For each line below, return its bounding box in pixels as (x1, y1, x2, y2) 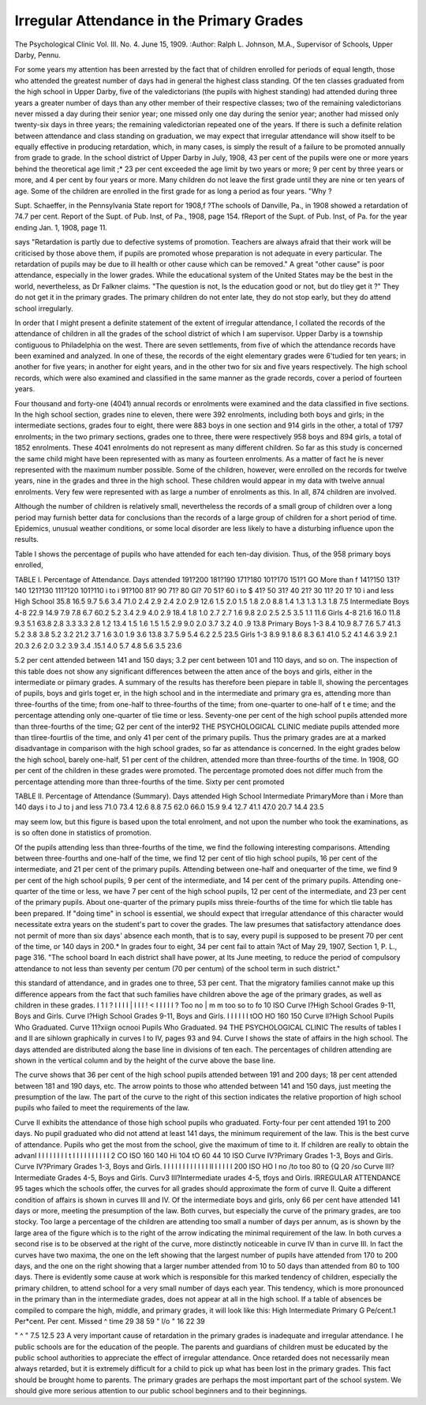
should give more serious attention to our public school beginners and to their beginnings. (14, 1386, 308, 1396)
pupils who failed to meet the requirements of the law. (14, 1103, 190, 1112)
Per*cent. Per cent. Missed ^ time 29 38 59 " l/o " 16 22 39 (14, 1316, 205, 1325)
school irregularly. (14, 304, 74, 313)
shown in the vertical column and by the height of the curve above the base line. (14, 1056, 276, 1065)
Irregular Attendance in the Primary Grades (14, 12, 304, 29)
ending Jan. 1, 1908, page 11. (14, 222, 108, 232)
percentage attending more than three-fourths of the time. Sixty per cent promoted (14, 777, 285, 787)
